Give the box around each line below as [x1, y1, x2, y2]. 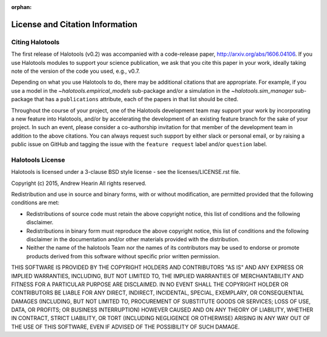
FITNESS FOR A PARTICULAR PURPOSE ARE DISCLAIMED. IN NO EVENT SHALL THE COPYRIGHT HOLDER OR [11, 281, 289, 288]
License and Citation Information [11, 19, 137, 30]
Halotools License [11, 155, 65, 164]
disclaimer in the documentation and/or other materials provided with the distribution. [26, 235, 240, 242]
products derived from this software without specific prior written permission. [26, 252, 220, 260]
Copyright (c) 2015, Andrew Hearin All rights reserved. [11, 179, 147, 187]
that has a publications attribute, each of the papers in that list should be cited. [34, 96, 239, 103]
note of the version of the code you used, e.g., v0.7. [11, 67, 140, 75]
